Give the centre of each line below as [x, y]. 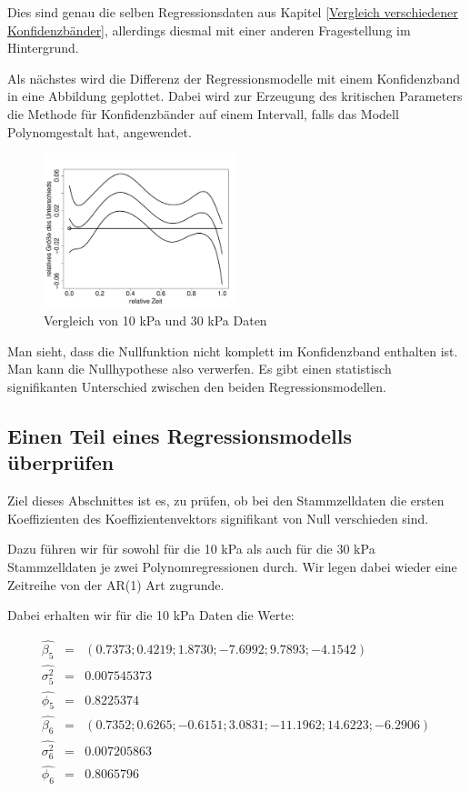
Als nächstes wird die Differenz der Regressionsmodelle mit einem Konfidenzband [234, 78]
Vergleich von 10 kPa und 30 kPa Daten [155, 320]
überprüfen [61, 462]
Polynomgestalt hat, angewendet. [100, 131]
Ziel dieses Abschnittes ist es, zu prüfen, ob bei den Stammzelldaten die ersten [226, 501]
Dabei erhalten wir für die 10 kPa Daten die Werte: [151, 615]
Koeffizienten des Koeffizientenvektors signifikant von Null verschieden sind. [218, 518]
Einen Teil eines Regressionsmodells [180, 436]
